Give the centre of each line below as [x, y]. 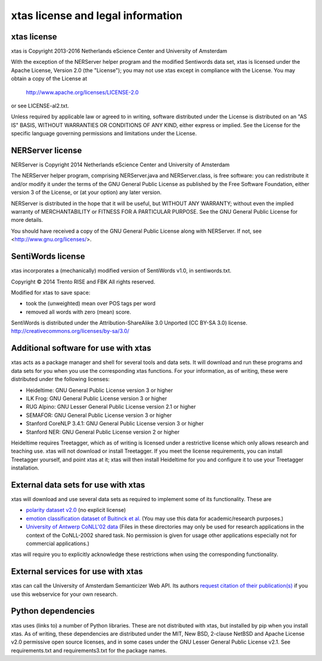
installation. [25, 468]
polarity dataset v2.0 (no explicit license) [76, 510]
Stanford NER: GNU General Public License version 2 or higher [103, 432]
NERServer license [47, 150]
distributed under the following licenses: [61, 379]
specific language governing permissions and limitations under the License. [104, 134]
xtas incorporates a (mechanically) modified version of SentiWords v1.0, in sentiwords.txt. [121, 271]
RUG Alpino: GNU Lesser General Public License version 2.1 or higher [111, 407]
